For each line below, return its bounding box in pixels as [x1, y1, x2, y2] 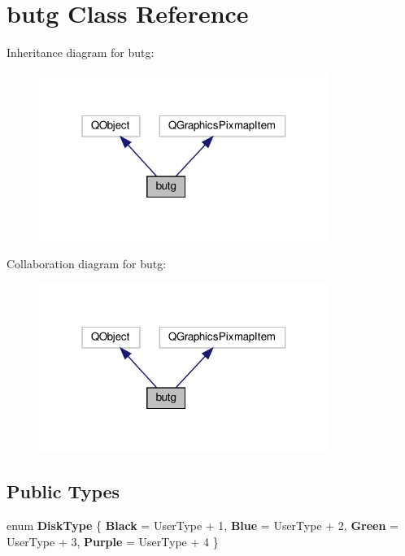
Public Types [7, 479, 120, 504]
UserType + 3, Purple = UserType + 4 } [7, 532, 219, 549]
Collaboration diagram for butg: [7, 255, 167, 272]
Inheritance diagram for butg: [7, 44, 155, 61]
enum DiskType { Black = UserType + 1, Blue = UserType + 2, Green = [7, 517, 398, 534]
